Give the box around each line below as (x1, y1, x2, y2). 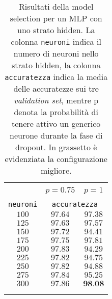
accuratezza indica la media (5, 71, 108, 83)
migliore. (40, 165, 72, 176)
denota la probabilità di (14, 106, 98, 118)
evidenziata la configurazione (5, 153, 107, 165)
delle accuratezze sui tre (13, 83, 99, 94)
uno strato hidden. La (17, 24, 95, 36)
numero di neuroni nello (13, 47, 99, 59)
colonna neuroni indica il (11, 36, 101, 47)
